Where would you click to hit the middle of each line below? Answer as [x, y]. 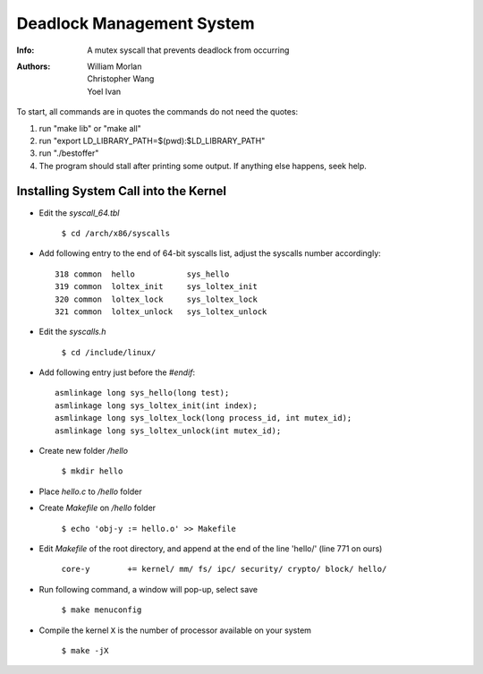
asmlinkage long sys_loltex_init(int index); [157, 405]
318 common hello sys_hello [142, 274]
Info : [25, 50]
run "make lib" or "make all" [90, 128]
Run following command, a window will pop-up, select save [148, 589]
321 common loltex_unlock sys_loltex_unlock [161, 311]
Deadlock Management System [136, 23]
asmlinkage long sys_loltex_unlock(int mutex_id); [168, 431]
